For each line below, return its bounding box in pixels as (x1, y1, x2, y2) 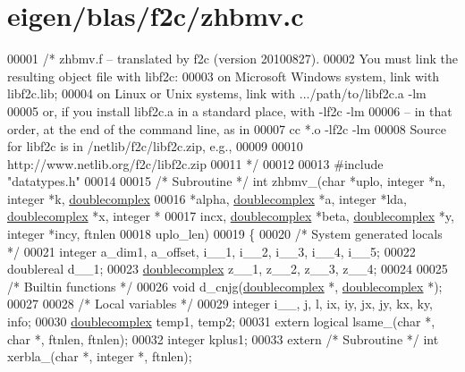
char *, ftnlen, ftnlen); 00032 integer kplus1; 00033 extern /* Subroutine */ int (7, 329, 439, 348)
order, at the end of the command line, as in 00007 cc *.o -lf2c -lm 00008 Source (7, 119, 446, 138)
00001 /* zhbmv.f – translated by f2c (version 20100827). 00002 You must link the (7, 49, 458, 68)
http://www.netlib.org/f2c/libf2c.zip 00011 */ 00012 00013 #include (7, 154, 384, 173)
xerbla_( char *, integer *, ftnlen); (7, 347, 192, 366)
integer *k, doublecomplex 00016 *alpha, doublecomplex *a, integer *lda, (7, 189, 407, 207)
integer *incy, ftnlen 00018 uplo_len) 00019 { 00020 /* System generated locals (7, 224, 443, 243)
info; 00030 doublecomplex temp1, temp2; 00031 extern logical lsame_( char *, (7, 312, 435, 331)
